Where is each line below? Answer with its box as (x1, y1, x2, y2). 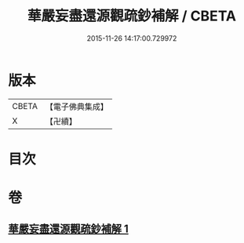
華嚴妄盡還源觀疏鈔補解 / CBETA (27, 7, 237, 25)
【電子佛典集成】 (45, 101, 108, 112)
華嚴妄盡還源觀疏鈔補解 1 (8, 223, 129, 236)
